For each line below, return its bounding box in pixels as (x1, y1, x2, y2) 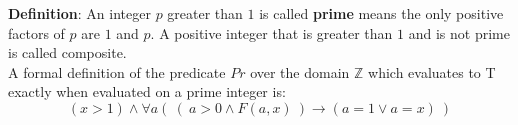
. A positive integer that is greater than (150, 22, 393, 43)
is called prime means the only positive (259, 3, 504, 23)
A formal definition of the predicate (8, 61, 226, 82)
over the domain (250, 61, 350, 82)
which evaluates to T (368, 61, 496, 82)
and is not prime (408, 22, 510, 43)
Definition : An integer (8, 3, 151, 23)
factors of (8, 22, 65, 43)
